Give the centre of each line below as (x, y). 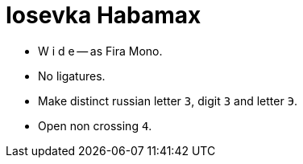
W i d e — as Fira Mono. (100, 51)
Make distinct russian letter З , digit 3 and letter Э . (168, 100)
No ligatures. (72, 76)
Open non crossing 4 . (95, 125)
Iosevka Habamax (104, 15)
